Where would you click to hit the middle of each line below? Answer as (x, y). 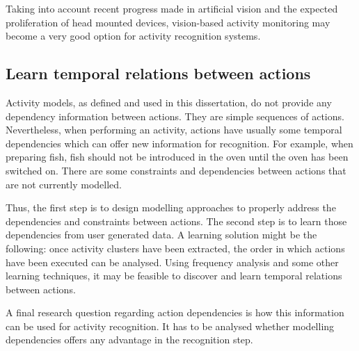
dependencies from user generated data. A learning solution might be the (161, 235)
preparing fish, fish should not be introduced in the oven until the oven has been (177, 157)
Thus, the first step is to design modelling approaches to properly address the (171, 207)
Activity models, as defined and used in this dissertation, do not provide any (169, 102)
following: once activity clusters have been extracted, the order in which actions (175, 248)
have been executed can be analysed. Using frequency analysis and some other (172, 262)
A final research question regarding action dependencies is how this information (175, 312)
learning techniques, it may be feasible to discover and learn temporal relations (174, 276)
